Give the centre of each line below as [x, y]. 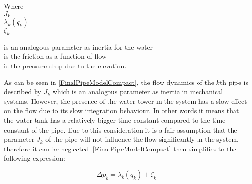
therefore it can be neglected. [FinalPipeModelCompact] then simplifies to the [120, 148]
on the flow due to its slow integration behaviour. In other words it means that [122, 110]
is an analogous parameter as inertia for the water [79, 46]
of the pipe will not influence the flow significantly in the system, [142, 139]
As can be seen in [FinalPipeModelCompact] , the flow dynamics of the [109, 82]
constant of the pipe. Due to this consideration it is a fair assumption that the [121, 129]
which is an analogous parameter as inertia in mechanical [138, 92]
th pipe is [234, 82]
